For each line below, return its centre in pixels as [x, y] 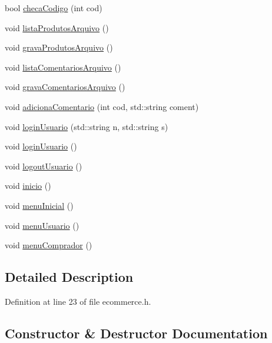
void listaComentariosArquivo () [63, 67]
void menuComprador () [49, 245]
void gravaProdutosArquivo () [59, 47]
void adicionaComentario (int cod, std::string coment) [102, 106]
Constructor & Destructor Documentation [136, 333]
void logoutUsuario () [44, 166]
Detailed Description [69, 277]
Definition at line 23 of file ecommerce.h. [78, 301]
